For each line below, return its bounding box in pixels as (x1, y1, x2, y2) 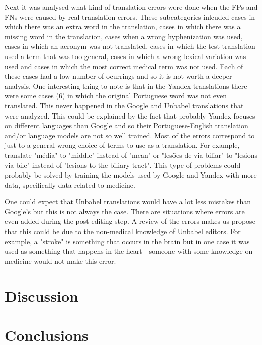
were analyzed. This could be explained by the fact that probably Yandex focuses (5, 110, 255, 121)
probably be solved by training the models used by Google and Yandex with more (5, 169, 257, 180)
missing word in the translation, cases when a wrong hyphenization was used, (5, 31, 243, 41)
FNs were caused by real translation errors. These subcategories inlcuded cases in (5, 11, 255, 22)
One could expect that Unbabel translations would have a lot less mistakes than (5, 196, 251, 207)
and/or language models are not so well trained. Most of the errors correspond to (5, 130, 255, 140)
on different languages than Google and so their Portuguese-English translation (5, 120, 248, 131)
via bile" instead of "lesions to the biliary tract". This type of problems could (5, 159, 241, 170)
